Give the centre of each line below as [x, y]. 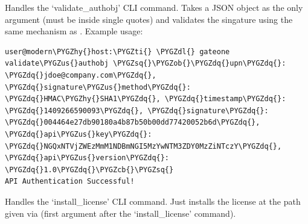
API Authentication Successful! [70, 182]
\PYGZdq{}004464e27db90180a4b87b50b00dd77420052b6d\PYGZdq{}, [133, 123]
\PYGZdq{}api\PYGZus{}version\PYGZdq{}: [87, 158]
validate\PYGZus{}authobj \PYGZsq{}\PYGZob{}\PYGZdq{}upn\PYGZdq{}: [146, 64]
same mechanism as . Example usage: [74, 31]
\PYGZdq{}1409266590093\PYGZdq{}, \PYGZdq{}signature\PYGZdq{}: [137, 110]
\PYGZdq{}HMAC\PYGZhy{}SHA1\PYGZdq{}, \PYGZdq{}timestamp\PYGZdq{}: [146, 99]
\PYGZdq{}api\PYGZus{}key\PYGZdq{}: [79, 134]
